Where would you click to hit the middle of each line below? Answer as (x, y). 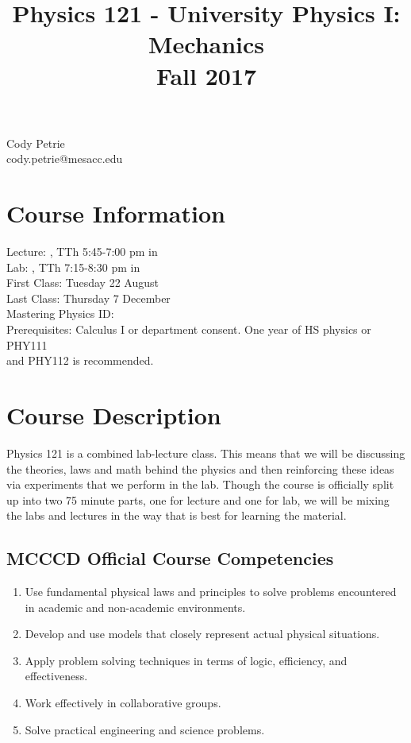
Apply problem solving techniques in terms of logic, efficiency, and (186, 660)
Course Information (116, 213)
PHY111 (27, 344)
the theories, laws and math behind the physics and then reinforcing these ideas (200, 468)
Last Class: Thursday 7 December (88, 298)
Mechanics (206, 44)
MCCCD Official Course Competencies (170, 558)
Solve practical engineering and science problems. (145, 729)
